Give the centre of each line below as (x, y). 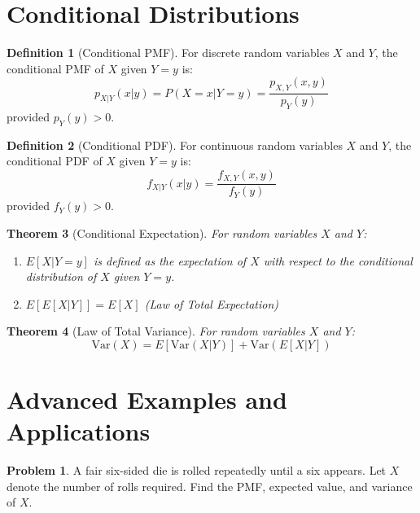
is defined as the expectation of (170, 260)
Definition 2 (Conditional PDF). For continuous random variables (175, 145)
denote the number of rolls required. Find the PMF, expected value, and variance (210, 486)
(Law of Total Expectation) (212, 303)
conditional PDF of (55, 161)
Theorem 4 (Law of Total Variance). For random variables (156, 331)
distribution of (61, 276)
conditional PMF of (55, 68)
